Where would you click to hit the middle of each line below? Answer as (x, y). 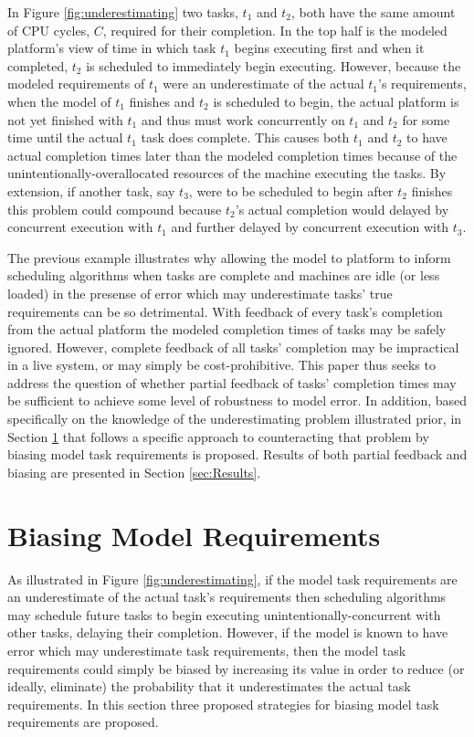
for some (426, 119)
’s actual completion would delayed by (342, 209)
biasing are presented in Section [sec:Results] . (134, 472)
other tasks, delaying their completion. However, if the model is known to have (228, 632)
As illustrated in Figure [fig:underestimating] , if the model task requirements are (232, 579)
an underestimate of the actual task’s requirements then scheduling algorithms (227, 597)
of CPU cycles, (49, 30)
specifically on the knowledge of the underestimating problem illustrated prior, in (235, 419)
